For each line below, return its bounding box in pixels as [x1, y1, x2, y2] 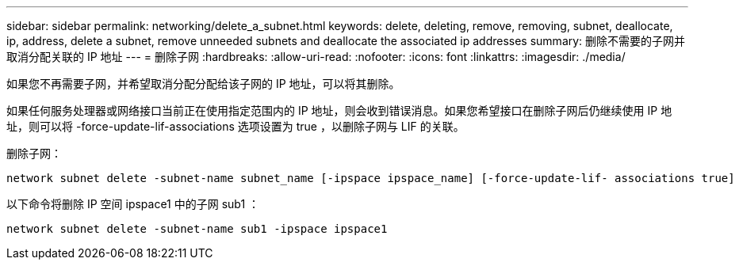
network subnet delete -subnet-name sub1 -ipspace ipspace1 [6, 222, 388, 235]
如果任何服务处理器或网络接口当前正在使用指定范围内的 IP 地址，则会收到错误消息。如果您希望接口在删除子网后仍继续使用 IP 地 [6, 104, 672, 117]
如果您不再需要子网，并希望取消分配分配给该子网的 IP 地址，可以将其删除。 [6, 77, 400, 90]
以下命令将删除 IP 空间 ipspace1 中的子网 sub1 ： [6, 197, 260, 211]
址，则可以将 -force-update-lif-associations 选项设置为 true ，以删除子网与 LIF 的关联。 [6, 120, 465, 133]
